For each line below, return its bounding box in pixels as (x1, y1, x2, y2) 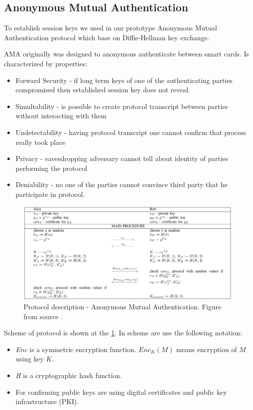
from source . (24, 311, 63, 321)
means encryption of (176, 344, 237, 354)
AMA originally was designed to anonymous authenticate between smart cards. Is (4, 49, 249, 59)
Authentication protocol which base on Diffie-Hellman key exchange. (4, 32, 209, 42)
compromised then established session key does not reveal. (15, 84, 190, 95)
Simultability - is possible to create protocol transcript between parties (15, 101, 228, 111)
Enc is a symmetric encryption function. (15, 344, 136, 354)
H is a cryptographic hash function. (15, 370, 122, 380)
